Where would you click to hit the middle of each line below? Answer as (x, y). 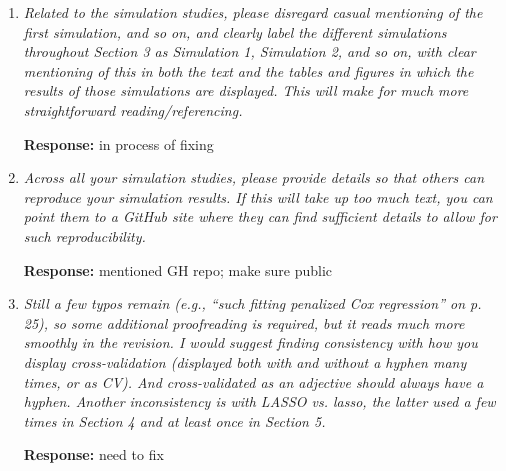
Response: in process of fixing (118, 143)
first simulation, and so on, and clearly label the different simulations (235, 31)
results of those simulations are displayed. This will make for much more (246, 90)
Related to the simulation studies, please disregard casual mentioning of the (253, 12)
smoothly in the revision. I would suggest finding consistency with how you (250, 342)
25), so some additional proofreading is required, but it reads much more (244, 322)
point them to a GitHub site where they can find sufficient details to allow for (260, 216)
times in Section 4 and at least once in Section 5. (174, 420)
